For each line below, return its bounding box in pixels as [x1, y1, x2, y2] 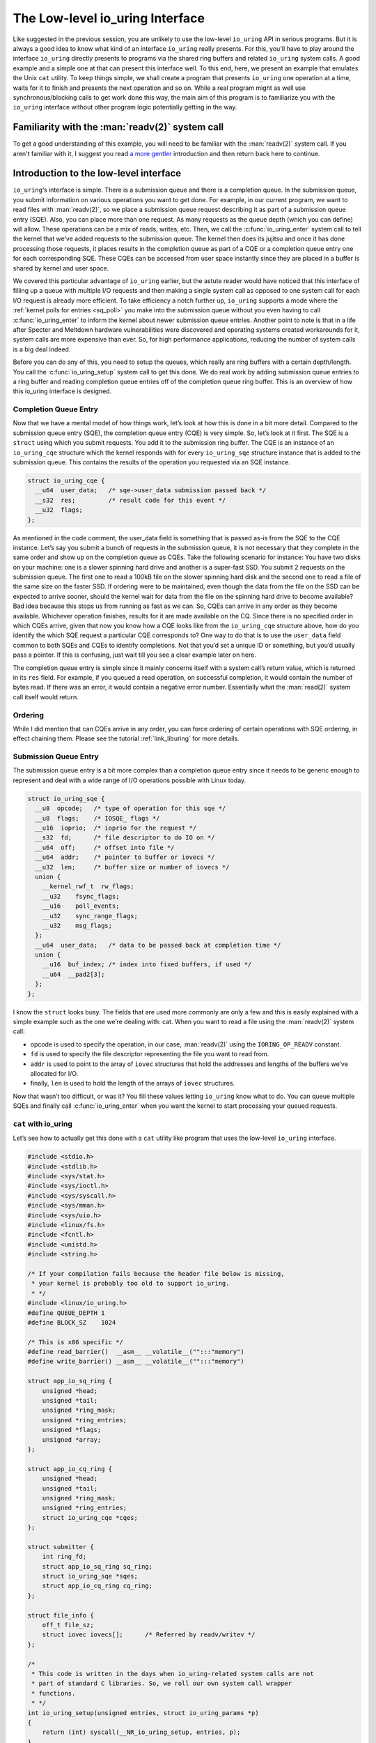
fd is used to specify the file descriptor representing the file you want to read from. [30, 1050, 269, 1058]
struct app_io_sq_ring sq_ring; [42, 1562, 153, 1570]
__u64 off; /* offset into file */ [35, 844, 175, 851]
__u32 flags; [35, 506, 84, 514]
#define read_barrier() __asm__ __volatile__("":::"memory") [27, 1348, 244, 1356]
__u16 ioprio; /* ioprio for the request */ [35, 824, 197, 832]
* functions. [31, 1689, 76, 1697]
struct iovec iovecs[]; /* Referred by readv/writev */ [42, 1631, 256, 1638]
